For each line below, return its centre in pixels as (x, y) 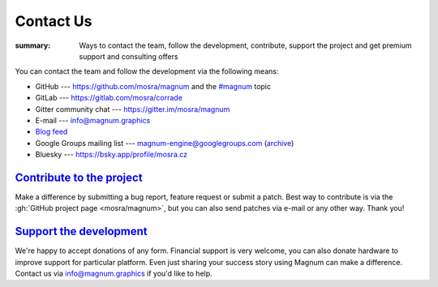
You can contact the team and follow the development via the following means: (147, 71)
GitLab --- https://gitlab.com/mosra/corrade (109, 98)
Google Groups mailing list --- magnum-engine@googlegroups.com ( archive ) (165, 143)
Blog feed (52, 132)
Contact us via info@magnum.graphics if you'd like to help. (114, 274)
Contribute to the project (79, 177)
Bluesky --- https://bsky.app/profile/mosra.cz (112, 155)
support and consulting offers (129, 56)
